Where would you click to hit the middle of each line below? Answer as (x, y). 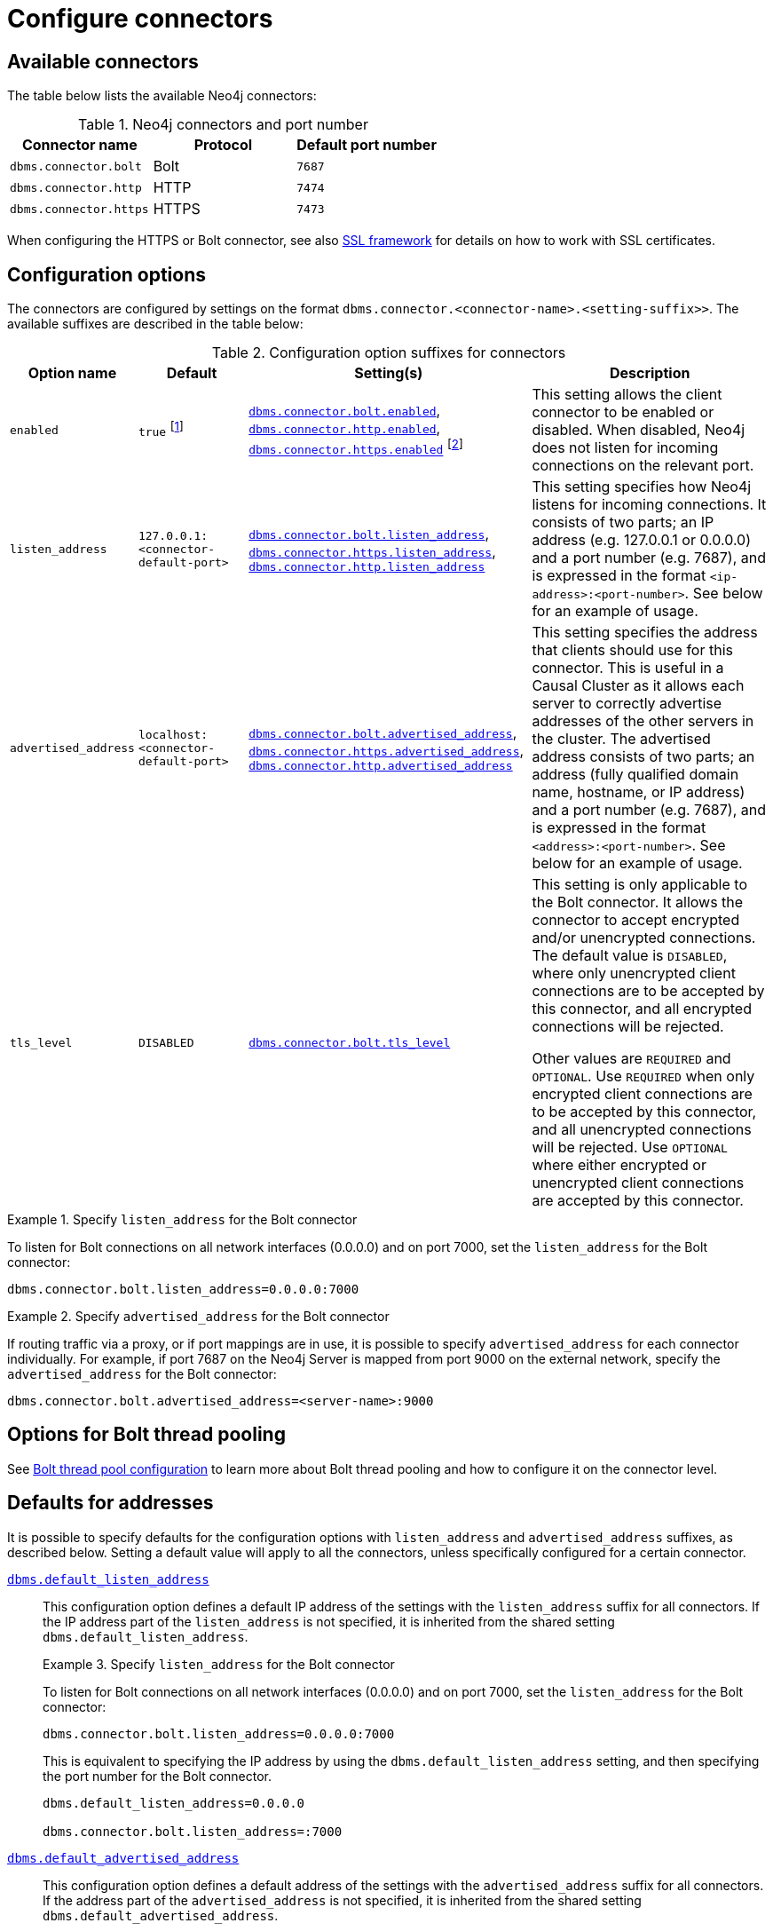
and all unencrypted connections (642, 1130)
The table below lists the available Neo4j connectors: (162, 96)
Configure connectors (140, 19)
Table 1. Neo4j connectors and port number (223, 125)
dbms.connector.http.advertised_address (381, 765)
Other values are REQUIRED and (631, 1059)
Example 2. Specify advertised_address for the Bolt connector (198, 1317)
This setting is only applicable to (639, 885)
